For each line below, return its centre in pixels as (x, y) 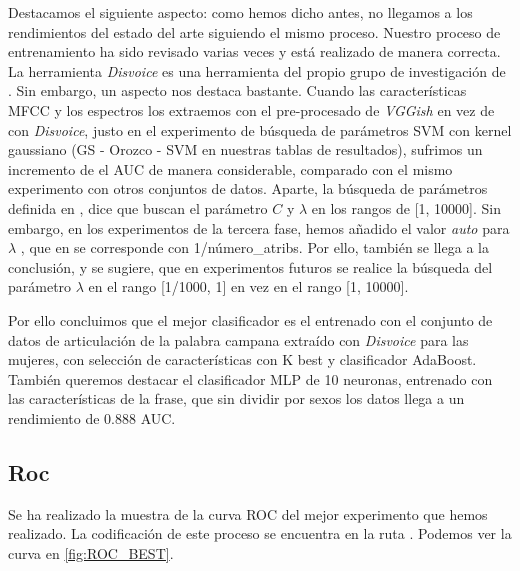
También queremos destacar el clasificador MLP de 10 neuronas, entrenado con (250, 378)
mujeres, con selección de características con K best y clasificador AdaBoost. (242, 359)
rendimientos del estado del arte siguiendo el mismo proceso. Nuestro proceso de (254, 31)
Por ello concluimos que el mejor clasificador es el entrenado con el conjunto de (250, 319)
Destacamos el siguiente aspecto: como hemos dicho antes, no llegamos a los (240, 12)
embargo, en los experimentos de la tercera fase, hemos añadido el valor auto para (259, 227)
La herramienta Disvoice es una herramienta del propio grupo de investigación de (257, 70)
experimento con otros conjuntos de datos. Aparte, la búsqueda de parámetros (248, 188)
